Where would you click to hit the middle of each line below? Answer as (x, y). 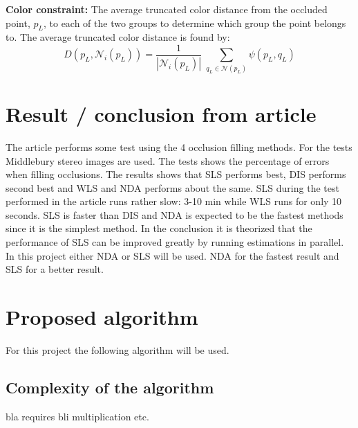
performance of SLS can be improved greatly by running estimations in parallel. (175, 242)
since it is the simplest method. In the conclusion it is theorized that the (159, 228)
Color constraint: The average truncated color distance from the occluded (167, 9)
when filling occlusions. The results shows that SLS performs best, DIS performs (176, 174)
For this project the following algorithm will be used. (117, 349)
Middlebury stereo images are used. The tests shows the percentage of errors (168, 160)
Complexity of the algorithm (110, 387)
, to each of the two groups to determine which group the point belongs (195, 23)
